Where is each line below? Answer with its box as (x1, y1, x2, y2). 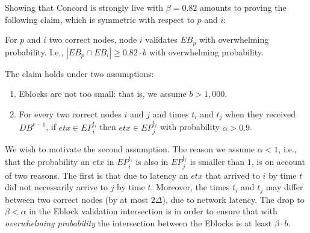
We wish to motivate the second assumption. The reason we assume (5, 143, 255, 155)
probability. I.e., (5, 45, 64, 58)
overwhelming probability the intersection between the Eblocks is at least (5, 216, 272, 229)
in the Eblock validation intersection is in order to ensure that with (29, 205, 277, 217)
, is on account (251, 155, 305, 168)
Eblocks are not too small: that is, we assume (19, 87, 187, 100)
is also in (135, 155, 169, 168)
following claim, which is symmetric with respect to (5, 13, 194, 25)
